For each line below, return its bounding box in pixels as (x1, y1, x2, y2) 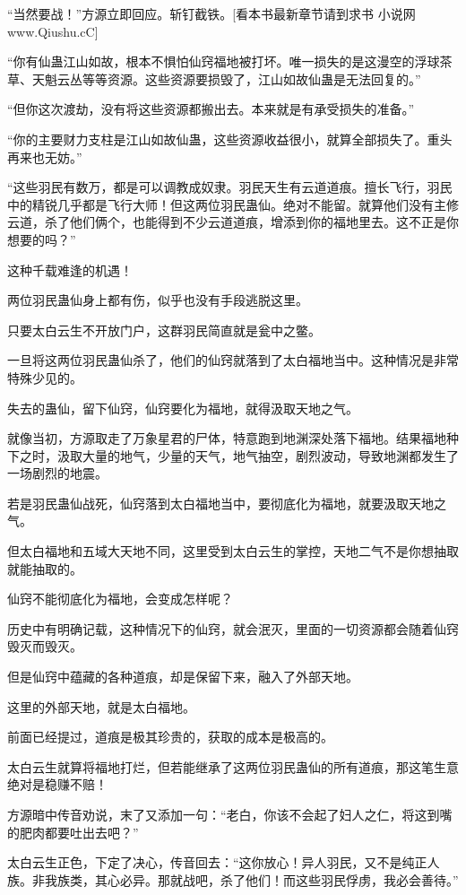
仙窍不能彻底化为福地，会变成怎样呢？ (7, 589, 233, 608)
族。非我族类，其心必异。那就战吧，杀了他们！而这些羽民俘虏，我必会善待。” (7, 870, 459, 889)
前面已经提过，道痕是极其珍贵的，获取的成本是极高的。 (7, 727, 333, 746)
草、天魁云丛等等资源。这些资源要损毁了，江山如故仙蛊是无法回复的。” (7, 69, 421, 88)
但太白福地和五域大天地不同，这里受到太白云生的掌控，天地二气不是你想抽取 (7, 542, 459, 560)
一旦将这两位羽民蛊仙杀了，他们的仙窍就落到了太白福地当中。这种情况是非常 (7, 351, 459, 369)
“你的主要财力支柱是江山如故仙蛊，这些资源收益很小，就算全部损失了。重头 (7, 129, 453, 148)
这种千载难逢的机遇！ (7, 260, 133, 279)
